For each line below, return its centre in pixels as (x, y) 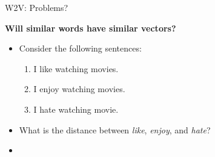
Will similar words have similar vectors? (91, 28)
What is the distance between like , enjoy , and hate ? (115, 129)
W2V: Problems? (37, 7)
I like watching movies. (76, 68)
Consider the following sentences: (80, 48)
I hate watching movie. (76, 109)
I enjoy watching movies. (79, 89)
